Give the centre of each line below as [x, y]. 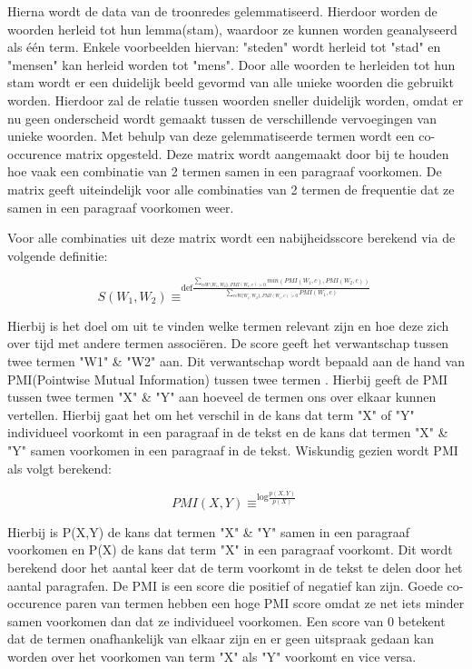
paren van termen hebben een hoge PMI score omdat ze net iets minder [265, 603]
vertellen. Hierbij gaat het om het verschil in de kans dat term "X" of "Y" [211, 414]
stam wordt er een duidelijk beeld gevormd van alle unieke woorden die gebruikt [231, 82]
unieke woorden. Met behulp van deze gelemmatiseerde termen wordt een [211, 136]
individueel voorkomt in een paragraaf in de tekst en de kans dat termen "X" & [228, 432]
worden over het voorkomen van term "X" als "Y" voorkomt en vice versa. [212, 656]
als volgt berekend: [59, 468]
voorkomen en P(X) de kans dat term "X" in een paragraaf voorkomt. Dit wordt [230, 549]
